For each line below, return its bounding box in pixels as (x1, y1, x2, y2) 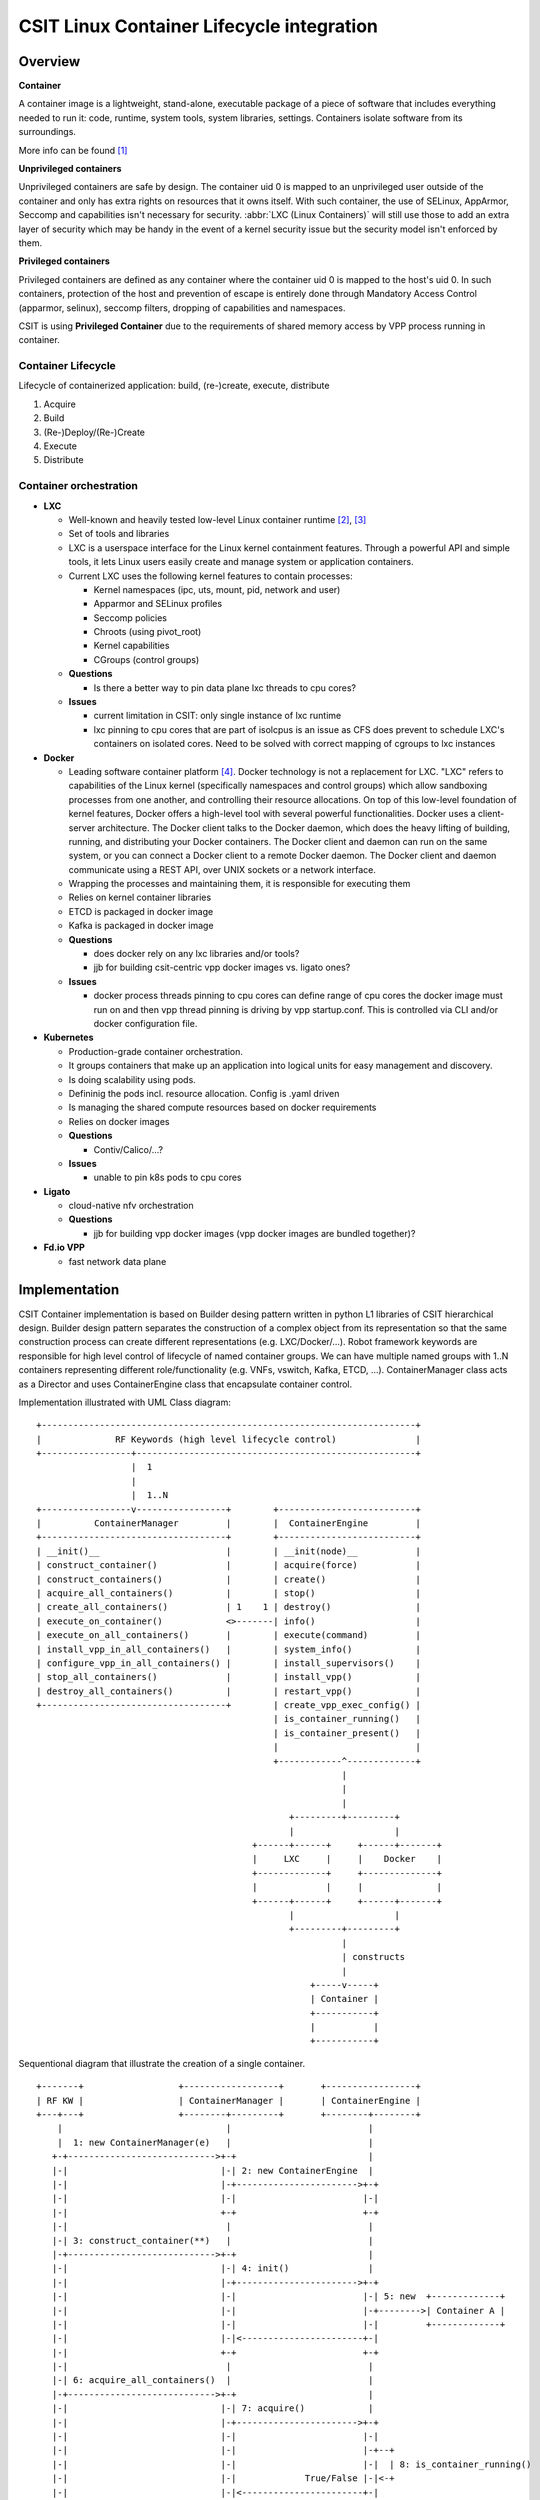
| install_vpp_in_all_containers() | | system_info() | (36, 1643, 422, 1655)
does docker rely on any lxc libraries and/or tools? (93, 948, 300, 960)
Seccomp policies (93, 611, 167, 624)
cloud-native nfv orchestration (68, 1200, 194, 1212)
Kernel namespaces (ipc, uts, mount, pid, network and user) (93, 583, 341, 595)
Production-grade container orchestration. (68, 1045, 244, 1057)
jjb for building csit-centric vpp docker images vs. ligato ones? (93, 961, 351, 974)
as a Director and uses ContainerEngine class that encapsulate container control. (18, 1378, 353, 1390)
